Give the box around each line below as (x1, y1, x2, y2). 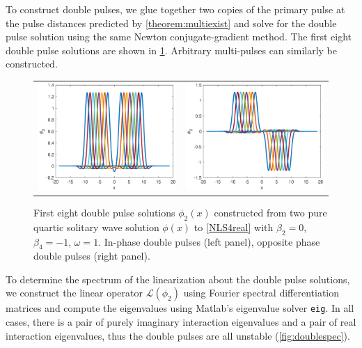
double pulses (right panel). (33, 248, 150, 263)
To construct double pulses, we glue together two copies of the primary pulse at (6, 2, 345, 16)
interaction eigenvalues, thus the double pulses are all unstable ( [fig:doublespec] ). (6, 328, 350, 342)
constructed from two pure (214, 205, 327, 219)
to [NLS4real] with (194, 219, 274, 234)
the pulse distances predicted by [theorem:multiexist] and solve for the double (6, 15, 337, 30)
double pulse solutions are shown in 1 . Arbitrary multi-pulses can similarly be (6, 42, 337, 57)
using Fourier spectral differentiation (183, 285, 339, 300)
